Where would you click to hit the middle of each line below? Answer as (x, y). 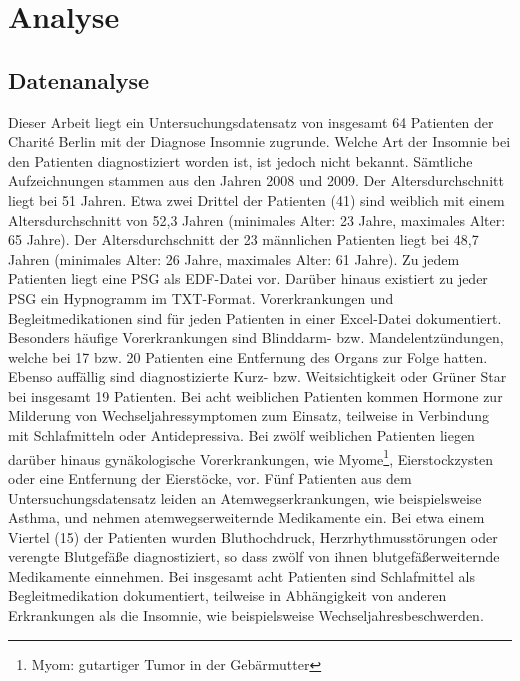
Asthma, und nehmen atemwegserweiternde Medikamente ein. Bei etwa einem (246, 517)
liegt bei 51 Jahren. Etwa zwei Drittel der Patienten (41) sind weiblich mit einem (256, 199)
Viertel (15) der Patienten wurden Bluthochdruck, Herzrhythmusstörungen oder (253, 536)
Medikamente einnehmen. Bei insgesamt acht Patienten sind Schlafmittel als (241, 575)
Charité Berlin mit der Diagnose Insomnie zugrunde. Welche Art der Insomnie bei (259, 141)
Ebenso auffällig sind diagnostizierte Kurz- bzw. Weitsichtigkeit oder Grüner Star (257, 376)
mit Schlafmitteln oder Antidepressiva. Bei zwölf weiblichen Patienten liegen (241, 435)
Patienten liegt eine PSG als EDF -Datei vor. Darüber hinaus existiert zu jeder (248, 278)
